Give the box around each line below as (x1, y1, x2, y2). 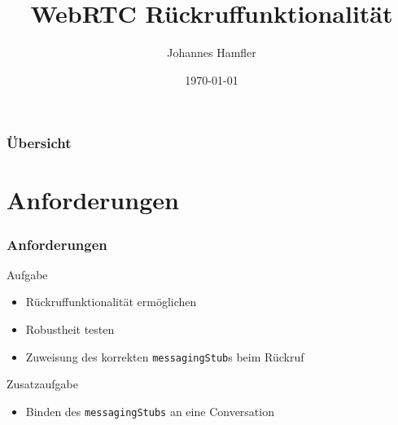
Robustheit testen (25, 321, 115, 338)
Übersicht (7, 133, 72, 153)
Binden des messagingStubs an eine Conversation (25, 402, 274, 419)
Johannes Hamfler (167, 44, 256, 61)
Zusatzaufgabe (7, 375, 78, 392)
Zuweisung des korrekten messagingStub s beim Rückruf (25, 348, 304, 365)
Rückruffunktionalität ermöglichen (25, 293, 197, 310)
